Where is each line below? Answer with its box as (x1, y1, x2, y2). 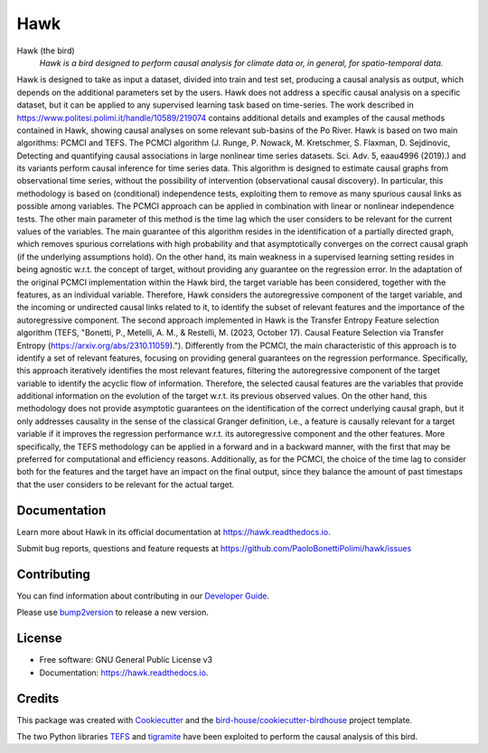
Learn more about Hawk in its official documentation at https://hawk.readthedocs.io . (16, 526, 331, 537)
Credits (16, 691, 60, 706)
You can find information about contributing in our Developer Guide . (16, 590, 270, 601)
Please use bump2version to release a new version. (16, 607, 210, 618)
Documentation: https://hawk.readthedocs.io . (39, 667, 209, 678)
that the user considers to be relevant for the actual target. (16, 479, 235, 490)
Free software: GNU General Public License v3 (39, 654, 213, 665)
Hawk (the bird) (16, 45, 76, 56)
